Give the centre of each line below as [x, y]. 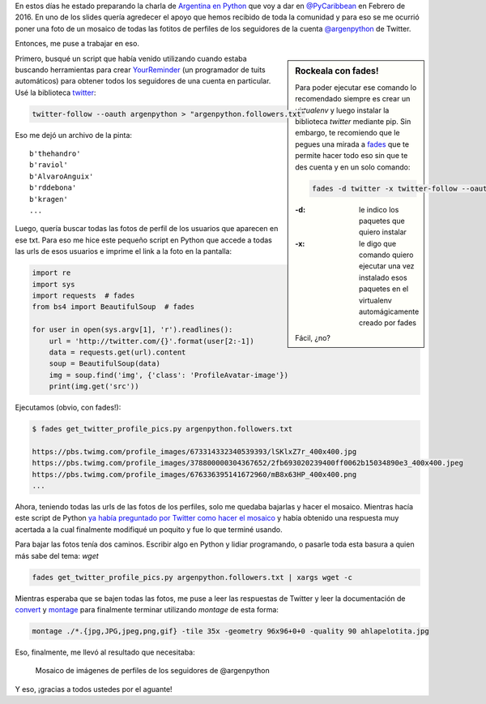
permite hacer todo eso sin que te [352, 156]
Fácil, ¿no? [313, 337]
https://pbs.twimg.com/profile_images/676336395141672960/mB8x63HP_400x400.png [194, 474]
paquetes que [382, 221]
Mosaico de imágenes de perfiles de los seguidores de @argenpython [153, 671]
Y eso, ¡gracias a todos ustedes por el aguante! [94, 689]
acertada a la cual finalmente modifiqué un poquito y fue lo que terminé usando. [149, 529]
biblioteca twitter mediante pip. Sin [353, 121]
